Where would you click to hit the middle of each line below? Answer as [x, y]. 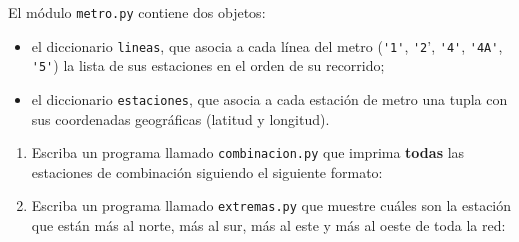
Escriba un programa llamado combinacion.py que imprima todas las [248, 152]
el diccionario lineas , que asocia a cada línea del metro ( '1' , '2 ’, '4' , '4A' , [267, 45]
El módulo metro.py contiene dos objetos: [137, 12]
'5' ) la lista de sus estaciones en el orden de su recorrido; [208, 65]
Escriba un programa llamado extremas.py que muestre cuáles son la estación [271, 205]
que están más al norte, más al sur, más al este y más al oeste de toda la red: [268, 225]
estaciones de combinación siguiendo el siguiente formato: [207, 171]
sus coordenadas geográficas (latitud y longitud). [180, 118]
